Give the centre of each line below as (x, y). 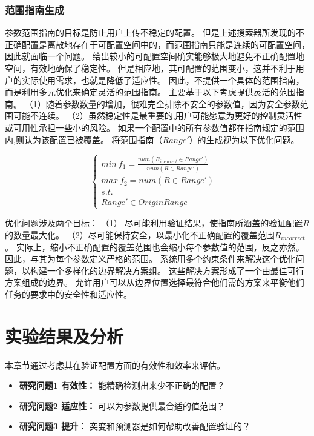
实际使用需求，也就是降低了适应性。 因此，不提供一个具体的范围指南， (163, 80)
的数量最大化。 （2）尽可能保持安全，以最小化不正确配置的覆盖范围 (140, 234)
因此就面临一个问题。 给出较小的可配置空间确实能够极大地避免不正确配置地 (155, 56)
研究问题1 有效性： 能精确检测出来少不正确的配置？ (122, 385)
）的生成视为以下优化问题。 (244, 139)
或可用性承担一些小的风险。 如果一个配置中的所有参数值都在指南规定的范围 (155, 127)
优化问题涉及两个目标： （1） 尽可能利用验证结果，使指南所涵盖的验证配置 (154, 223)
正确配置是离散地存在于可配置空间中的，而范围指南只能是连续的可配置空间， (157, 44)
